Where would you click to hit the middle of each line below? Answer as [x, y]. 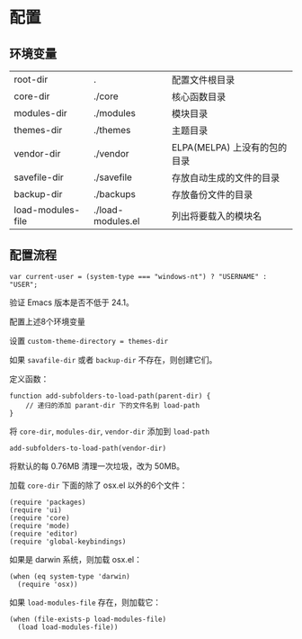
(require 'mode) [40, 526]
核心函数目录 [199, 97]
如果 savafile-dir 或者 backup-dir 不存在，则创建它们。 [113, 359]
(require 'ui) [36, 510]
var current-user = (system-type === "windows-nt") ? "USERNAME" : [138, 276]
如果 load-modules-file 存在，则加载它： [85, 602]
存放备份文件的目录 [212, 195]
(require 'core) [40, 517]
